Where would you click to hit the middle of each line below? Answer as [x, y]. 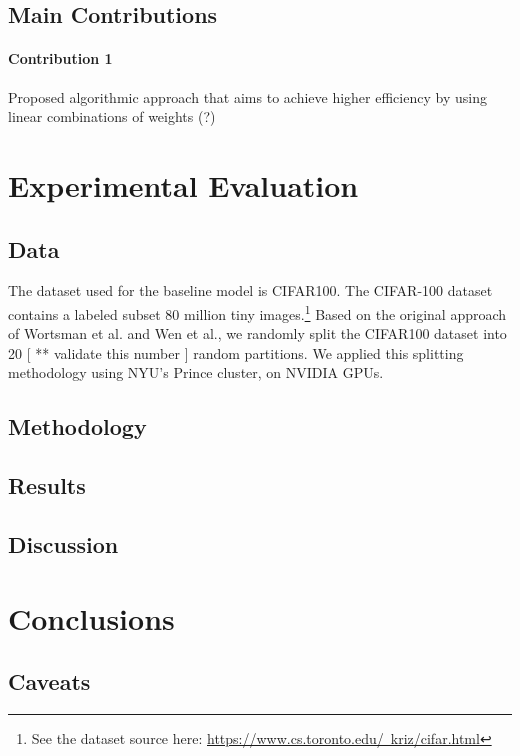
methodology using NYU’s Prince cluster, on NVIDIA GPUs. [196, 372]
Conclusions [91, 617]
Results [47, 485]
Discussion [63, 543]
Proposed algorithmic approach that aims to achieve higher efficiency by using [247, 96]
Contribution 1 [60, 58]
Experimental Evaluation [183, 184]
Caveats [49, 681]
